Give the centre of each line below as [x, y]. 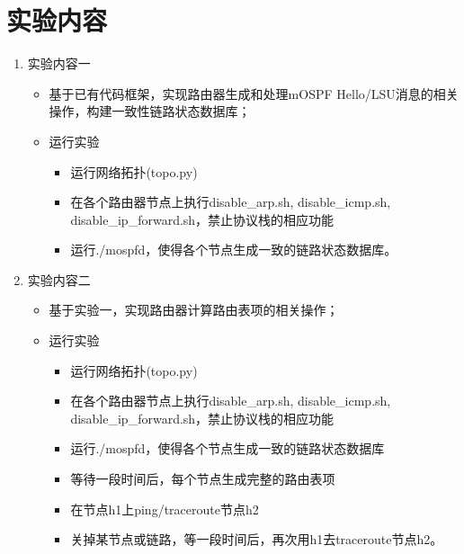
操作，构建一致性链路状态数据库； [150, 111]
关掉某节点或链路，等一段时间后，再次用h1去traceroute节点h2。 [257, 539]
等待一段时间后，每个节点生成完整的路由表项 [203, 479]
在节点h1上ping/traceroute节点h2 [165, 509]
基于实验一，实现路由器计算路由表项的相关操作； [194, 310]
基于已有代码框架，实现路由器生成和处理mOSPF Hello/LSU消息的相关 [254, 93]
